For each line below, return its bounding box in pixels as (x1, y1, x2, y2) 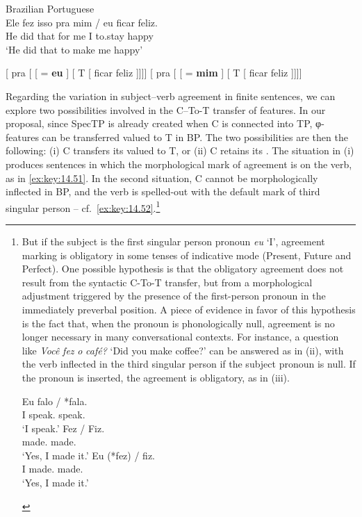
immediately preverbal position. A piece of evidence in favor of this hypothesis (22, 302, 356, 316)
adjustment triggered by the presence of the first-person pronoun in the (22, 288, 326, 303)
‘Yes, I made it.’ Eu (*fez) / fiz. (22, 448, 155, 462)
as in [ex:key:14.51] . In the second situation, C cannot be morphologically (6, 170, 318, 185)
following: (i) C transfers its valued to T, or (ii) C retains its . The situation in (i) (6, 143, 354, 158)
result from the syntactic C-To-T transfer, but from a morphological (22, 274, 313, 289)
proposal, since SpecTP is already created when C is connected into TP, (6, 116, 313, 131)
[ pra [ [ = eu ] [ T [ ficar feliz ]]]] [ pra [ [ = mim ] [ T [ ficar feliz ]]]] (6, 65, 302, 80)
